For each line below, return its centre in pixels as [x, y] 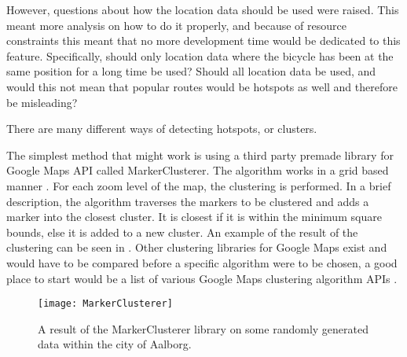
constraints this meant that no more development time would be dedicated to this [203, 40]
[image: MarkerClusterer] [105, 304]
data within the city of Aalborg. [115, 344]
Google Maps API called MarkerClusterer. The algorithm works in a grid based [198, 170]
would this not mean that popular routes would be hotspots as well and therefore [202, 86]
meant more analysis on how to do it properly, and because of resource [176, 25]
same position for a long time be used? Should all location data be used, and [191, 71]
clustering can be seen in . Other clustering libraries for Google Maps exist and [197, 247]
